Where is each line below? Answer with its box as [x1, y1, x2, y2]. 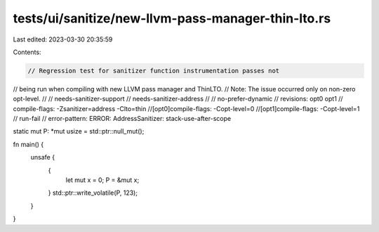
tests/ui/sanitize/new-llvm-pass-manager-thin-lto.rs [13, 11, 331, 26]
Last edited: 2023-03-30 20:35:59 [13, 35, 113, 44]
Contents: [13, 48, 41, 56]
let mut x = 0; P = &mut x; [65, 176, 140, 184]
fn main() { [13, 140, 44, 148]
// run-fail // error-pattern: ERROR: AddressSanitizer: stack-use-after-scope [13, 115, 232, 123]
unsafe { [30, 153, 55, 162]
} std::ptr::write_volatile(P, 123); [48, 188, 138, 197]
